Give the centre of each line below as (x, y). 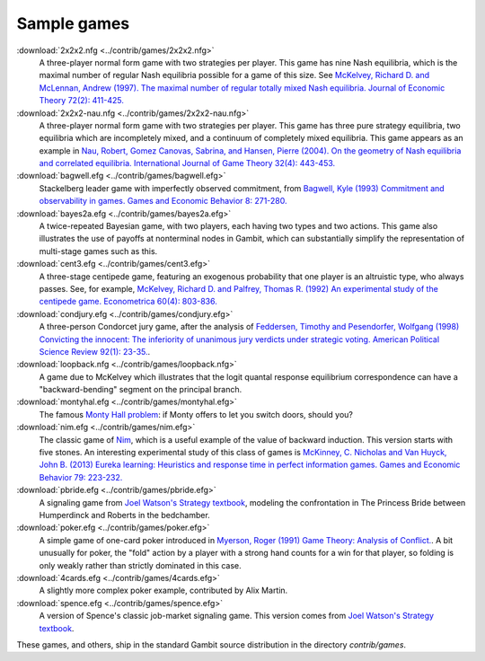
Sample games (73, 23)
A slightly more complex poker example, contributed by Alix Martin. (163, 590)
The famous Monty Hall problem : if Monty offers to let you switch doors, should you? (196, 414)
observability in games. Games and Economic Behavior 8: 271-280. (163, 201)
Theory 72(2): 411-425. (82, 101)
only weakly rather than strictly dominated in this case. (140, 565)
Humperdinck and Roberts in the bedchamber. (124, 515)
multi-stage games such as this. (98, 251)
